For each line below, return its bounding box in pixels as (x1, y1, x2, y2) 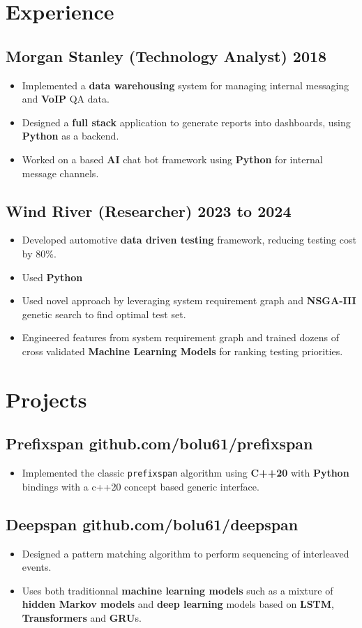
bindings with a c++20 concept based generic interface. (22, 479, 259, 493)
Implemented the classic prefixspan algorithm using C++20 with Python (22, 465, 349, 480)
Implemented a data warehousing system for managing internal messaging (22, 77, 349, 92)
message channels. (22, 165, 99, 180)
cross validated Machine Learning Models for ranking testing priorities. (22, 343, 343, 358)
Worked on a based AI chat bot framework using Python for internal (22, 151, 323, 166)
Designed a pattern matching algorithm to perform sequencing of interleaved (22, 546, 349, 560)
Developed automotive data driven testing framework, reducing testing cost (22, 232, 356, 247)
